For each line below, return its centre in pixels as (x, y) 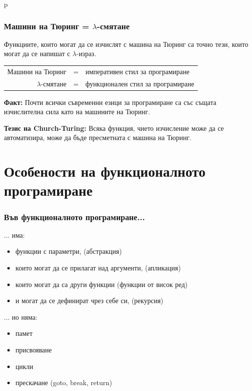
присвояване (34, 350)
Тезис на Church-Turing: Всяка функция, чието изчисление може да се (114, 128)
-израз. (86, 53)
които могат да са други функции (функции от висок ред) (102, 284)
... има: (14, 235)
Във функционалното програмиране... (74, 216)
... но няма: (21, 317)
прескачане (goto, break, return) (64, 382)
